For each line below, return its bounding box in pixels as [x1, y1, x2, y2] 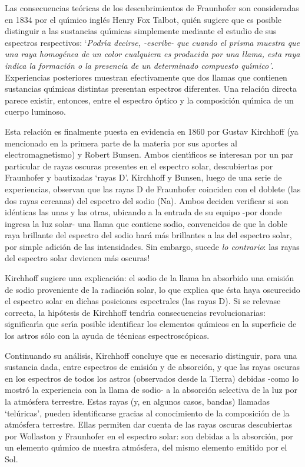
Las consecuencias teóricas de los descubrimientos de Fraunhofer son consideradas [5, 2, 299, 14]
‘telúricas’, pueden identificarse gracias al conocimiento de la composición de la [5, 406, 290, 419]
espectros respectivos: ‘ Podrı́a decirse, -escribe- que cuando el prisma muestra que [5, 36, 300, 48]
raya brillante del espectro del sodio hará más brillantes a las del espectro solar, [5, 229, 292, 241]
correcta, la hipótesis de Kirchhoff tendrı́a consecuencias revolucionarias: [5, 306, 266, 318]
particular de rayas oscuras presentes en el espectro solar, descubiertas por [5, 159, 273, 172]
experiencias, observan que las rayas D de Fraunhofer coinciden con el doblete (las [5, 182, 301, 195]
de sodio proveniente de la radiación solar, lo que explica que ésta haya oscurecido [5, 283, 300, 295]
